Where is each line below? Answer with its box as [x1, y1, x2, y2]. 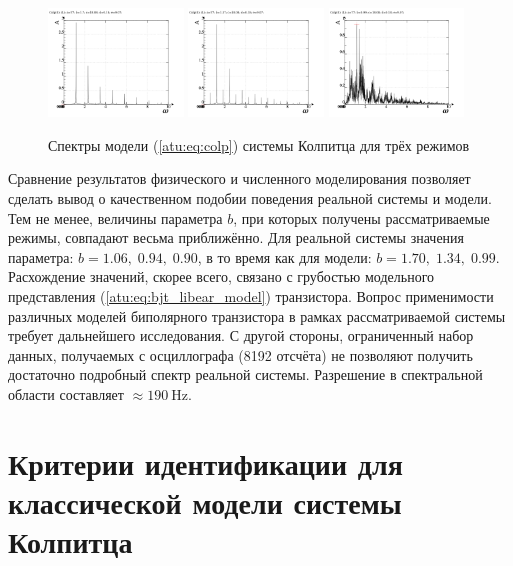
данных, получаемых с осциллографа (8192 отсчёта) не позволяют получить [8, 344, 473, 365]
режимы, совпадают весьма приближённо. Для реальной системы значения [8, 227, 465, 248]
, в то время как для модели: [197, 246, 372, 267]
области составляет [8, 383, 124, 404]
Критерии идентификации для [8, 442, 403, 483]
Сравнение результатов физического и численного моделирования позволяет [8, 168, 471, 189]
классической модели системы [8, 481, 402, 522]
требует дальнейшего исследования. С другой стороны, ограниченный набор [8, 325, 474, 346]
